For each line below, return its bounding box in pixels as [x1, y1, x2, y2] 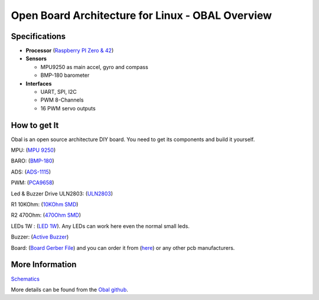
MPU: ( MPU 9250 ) [11, 146, 56, 154]
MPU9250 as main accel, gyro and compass [40, 63, 149, 70]
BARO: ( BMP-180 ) [11, 157, 54, 165]
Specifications [11, 31, 66, 41]
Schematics [11, 275, 40, 282]
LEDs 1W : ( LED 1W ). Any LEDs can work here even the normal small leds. [11, 222, 190, 230]
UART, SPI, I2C [40, 89, 77, 96]
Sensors [25, 55, 47, 62]
